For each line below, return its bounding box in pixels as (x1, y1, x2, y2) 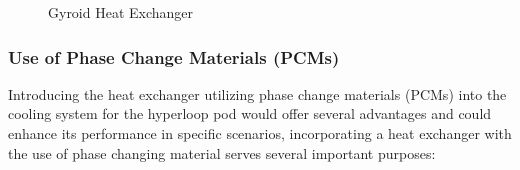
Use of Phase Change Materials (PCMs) (8, 44, 340, 69)
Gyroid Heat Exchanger (48, 2, 194, 22)
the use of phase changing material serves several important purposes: (8, 142, 436, 163)
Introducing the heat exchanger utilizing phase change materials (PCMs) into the (8, 83, 507, 104)
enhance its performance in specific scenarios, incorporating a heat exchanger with (8, 123, 512, 143)
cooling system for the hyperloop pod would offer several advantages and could (8, 103, 492, 124)
